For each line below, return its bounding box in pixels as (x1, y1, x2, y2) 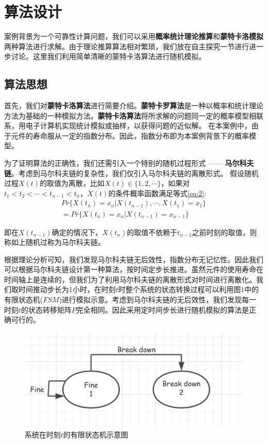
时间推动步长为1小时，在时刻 (18, 284, 116, 295)
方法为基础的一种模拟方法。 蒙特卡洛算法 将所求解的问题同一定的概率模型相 (4, 110, 256, 121)
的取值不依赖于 (127, 226, 177, 237)
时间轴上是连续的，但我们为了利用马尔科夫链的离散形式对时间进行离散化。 (4, 274, 256, 284)
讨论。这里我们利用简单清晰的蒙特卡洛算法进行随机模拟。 (11, 51, 206, 62)
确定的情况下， (51, 226, 102, 237)
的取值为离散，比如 (40, 178, 105, 188)
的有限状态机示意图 (63, 429, 129, 439)
